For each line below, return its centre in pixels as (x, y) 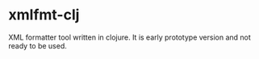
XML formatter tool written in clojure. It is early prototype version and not (130, 37)
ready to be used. (38, 45)
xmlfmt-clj (44, 15)
